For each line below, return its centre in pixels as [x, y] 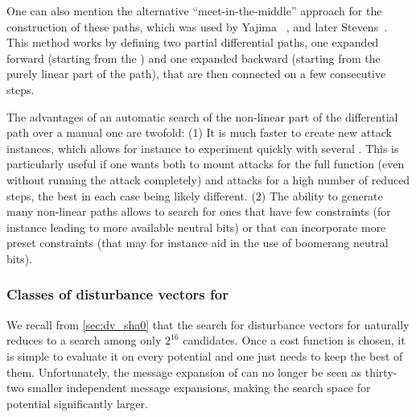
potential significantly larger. [77, 403]
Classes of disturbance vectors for [117, 294]
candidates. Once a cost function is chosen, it [294, 340]
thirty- [381, 372]
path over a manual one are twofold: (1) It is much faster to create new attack [199, 132]
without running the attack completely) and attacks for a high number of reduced [208, 179]
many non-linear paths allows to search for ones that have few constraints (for [199, 211]
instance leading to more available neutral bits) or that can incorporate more [196, 227]
